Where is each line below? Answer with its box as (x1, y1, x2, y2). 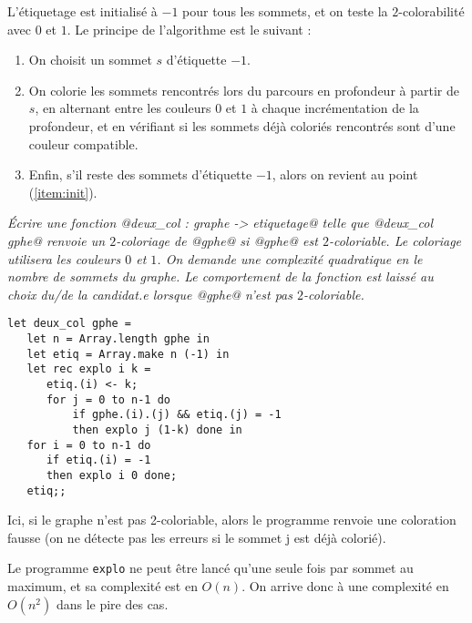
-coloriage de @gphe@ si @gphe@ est (116, 230, 318, 250)
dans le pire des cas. (56, 594, 169, 613)
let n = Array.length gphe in (26, 332, 210, 345)
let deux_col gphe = (7, 317, 132, 331)
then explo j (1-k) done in (72, 423, 242, 436)
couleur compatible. (28, 134, 139, 153)
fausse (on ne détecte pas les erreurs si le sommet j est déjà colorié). (7, 527, 386, 546)
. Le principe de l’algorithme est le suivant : (67, 19, 312, 38)
